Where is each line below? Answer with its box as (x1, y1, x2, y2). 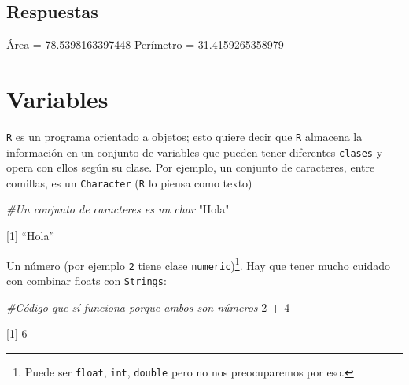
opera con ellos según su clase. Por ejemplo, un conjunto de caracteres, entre (6, 159, 375, 176)
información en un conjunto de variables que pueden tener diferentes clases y (6, 143, 383, 160)
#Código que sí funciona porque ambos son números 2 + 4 (6, 298, 290, 315)
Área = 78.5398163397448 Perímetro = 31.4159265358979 (6, 36, 284, 53)
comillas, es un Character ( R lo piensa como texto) (6, 174, 252, 191)
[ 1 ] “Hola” (6, 228, 55, 244)
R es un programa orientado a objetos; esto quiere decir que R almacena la (6, 128, 363, 144)
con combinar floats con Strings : (6, 272, 167, 288)
